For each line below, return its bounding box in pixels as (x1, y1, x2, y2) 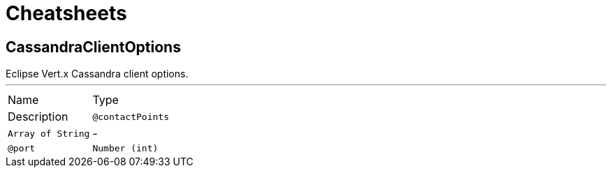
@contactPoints (92, 111, 169, 122)
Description (8, 110, 68, 124)
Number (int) (92, 143, 159, 154)
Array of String (8, 128, 90, 139)
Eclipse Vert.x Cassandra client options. (6, 68, 189, 80)
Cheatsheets (6, 1, 127, 25)
